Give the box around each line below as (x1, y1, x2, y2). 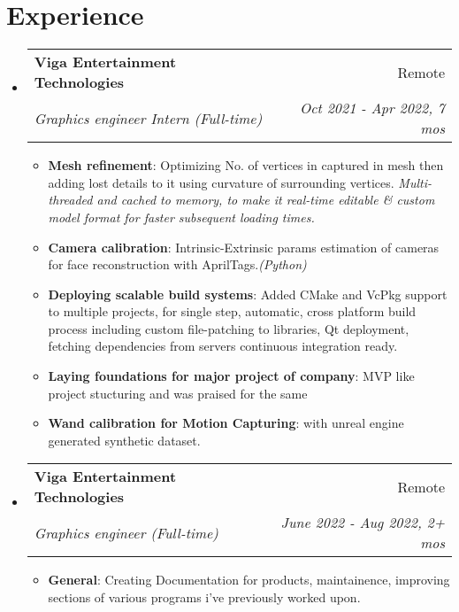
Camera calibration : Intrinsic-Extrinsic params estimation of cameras (48, 237, 440, 256)
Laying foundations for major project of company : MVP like (48, 367, 415, 385)
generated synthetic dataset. (48, 430, 201, 449)
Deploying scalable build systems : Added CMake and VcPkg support (48, 284, 448, 303)
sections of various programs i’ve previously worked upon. (48, 588, 361, 607)
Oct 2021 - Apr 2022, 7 (299, 97, 445, 119)
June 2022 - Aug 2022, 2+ (280, 512, 445, 533)
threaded (48, 190, 93, 209)
